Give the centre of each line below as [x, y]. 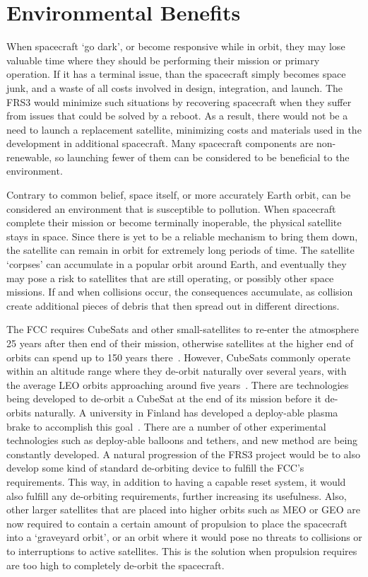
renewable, [29, 157]
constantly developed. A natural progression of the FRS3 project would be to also [183, 454]
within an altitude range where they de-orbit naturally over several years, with [177, 371]
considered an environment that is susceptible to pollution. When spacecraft [171, 208]
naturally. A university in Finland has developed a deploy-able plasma [186, 412]
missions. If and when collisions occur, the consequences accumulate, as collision [180, 292]
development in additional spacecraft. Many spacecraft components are [160, 143]
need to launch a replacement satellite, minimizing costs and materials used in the [184, 129]
